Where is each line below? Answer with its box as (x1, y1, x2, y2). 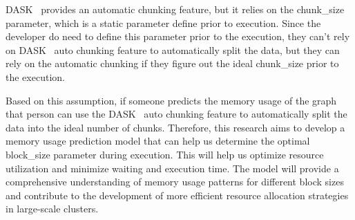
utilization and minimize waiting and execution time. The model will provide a (6, 161, 339, 175)
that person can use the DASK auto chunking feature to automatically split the (6, 107, 347, 121)
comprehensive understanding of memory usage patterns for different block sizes (6, 174, 344, 189)
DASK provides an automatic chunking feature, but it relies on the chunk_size (6, 2, 345, 16)
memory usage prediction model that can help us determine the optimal (6, 134, 310, 148)
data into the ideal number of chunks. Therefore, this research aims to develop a (6, 120, 345, 134)
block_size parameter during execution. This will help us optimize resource (6, 147, 324, 161)
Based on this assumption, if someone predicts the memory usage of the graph (6, 93, 337, 107)
